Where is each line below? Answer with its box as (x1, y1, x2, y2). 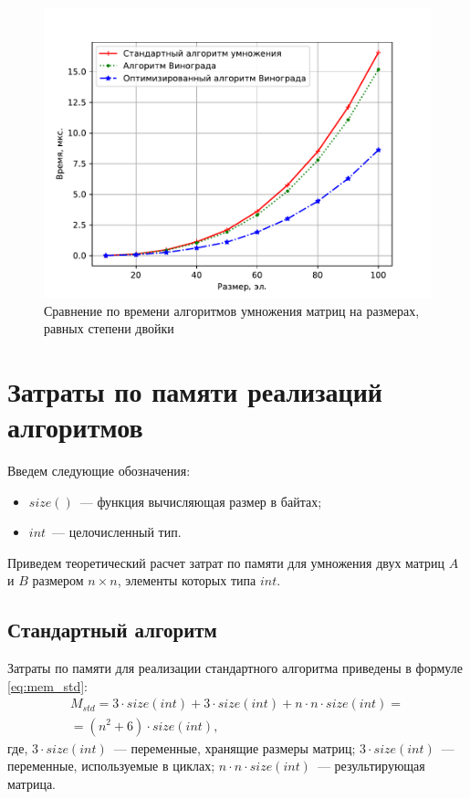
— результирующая (317, 756, 425, 775)
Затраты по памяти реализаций (7, 372, 382, 409)
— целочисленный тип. (52, 522, 182, 541)
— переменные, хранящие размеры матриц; (113, 738, 356, 757)
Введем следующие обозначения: (7, 461, 191, 480)
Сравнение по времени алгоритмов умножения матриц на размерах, (44, 300, 420, 320)
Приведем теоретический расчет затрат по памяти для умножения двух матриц (7, 552, 444, 572)
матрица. (7, 773, 56, 793)
